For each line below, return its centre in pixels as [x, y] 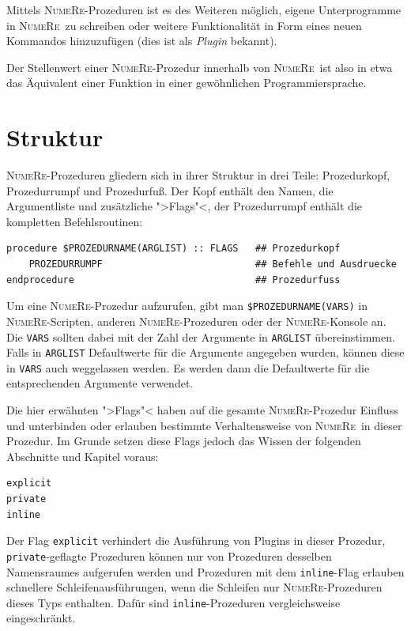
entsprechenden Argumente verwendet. [100, 383]
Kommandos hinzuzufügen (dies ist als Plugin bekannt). [142, 41]
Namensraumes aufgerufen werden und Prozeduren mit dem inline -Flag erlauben [205, 571]
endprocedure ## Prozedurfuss [173, 280]
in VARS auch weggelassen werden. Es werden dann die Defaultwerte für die [188, 367]
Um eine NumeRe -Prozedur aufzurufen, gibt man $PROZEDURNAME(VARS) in [187, 306]
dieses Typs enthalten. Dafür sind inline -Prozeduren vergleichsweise [173, 602]
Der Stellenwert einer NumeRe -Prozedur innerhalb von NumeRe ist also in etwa [200, 67]
